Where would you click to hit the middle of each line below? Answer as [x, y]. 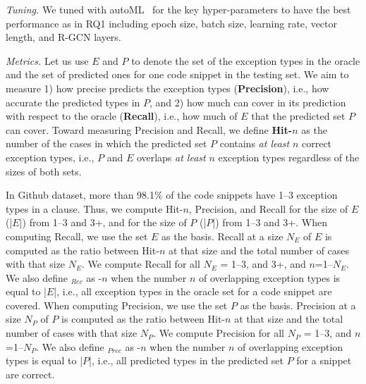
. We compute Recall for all [141, 264]
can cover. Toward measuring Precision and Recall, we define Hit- [149, 129]
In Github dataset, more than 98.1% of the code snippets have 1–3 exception [172, 195]
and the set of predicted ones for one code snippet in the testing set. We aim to [177, 74]
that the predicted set [298, 116]
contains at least [255, 143]
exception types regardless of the [289, 157]
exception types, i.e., [50, 157]
